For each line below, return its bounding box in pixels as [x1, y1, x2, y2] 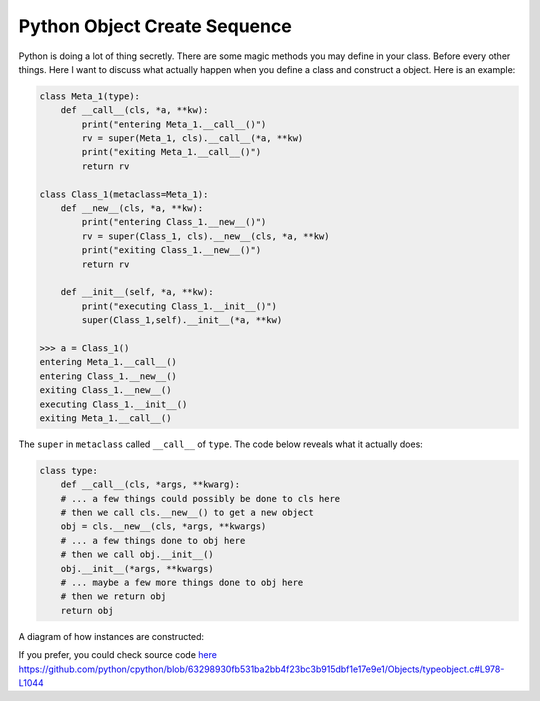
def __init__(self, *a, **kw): [60, 286, 214, 298]
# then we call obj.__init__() [60, 549, 214, 560]
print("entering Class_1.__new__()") [81, 216, 267, 228]
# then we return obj [60, 591, 167, 602]
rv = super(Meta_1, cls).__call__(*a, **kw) [81, 133, 304, 144]
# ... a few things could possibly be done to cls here [60, 493, 341, 504]
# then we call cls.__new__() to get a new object [60, 507, 314, 519]
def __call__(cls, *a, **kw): [60, 105, 209, 116]
